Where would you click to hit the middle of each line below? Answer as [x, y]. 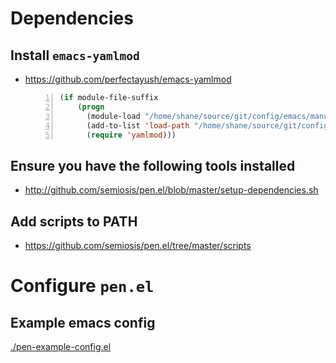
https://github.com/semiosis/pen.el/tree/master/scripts [138, 245]
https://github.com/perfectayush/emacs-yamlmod [128, 79]
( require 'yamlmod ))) [131, 135]
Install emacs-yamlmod [75, 55]
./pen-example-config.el [61, 346]
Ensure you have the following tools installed [153, 165]
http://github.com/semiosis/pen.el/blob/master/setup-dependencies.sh [171, 190]
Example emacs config [83, 322]
